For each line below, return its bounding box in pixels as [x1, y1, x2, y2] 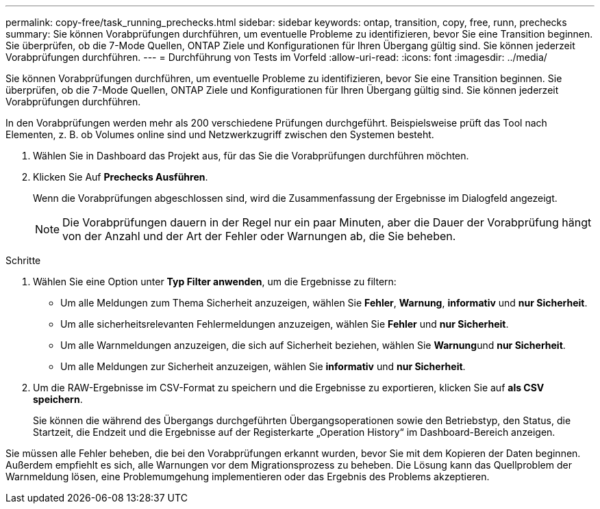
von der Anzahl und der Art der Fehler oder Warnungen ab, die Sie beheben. [62, 229, 456, 243]
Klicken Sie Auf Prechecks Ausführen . [33, 171, 208, 183]
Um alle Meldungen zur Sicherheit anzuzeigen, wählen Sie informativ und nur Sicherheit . [60, 361, 466, 372]
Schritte [5, 254, 41, 266]
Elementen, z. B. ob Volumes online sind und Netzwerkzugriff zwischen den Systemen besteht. [5, 129, 434, 140]
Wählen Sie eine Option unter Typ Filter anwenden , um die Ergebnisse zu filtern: [33, 276, 397, 287]
